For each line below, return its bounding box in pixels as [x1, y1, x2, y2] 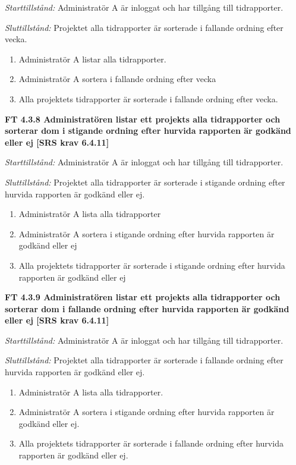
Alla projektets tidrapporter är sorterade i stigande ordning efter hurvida [18, 259, 285, 271]
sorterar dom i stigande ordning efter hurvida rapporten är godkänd [5, 124, 291, 137]
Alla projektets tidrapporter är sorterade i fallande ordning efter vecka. [18, 92, 278, 105]
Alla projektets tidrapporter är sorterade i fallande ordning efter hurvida [18, 437, 284, 450]
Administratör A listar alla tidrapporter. [18, 52, 166, 65]
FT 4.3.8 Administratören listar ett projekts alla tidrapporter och [5, 112, 281, 125]
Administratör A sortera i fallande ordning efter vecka [18, 73, 216, 85]
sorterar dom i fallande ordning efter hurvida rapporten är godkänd [5, 302, 289, 315]
